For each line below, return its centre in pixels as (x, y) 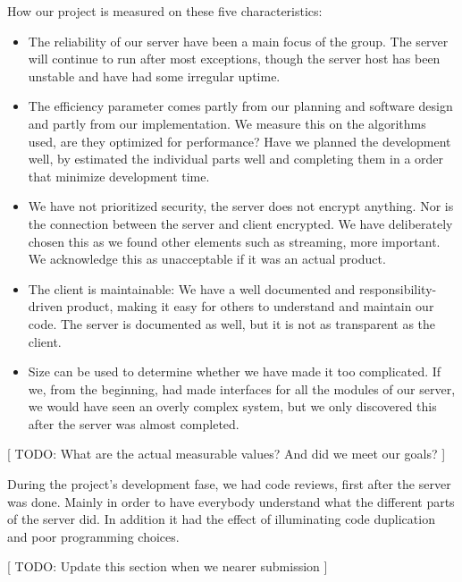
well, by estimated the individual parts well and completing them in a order (236, 159)
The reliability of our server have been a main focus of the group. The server (238, 41)
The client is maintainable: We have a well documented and (192, 288)
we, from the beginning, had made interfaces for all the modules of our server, (242, 388)
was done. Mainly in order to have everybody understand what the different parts (231, 501)
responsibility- (398, 288)
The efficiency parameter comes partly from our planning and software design (240, 106)
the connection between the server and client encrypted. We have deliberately (240, 223)
